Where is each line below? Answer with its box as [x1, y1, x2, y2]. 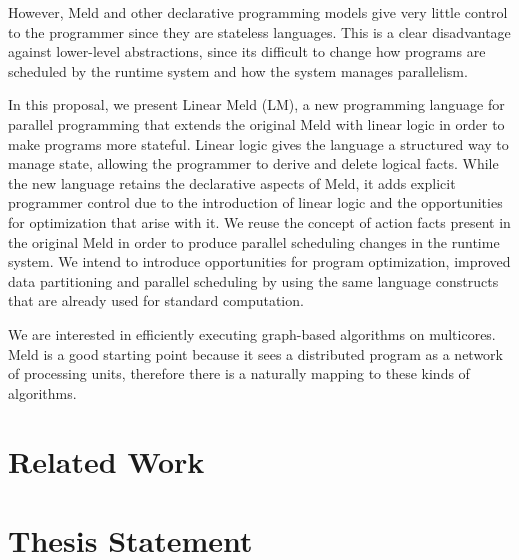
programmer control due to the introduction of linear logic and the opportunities [8, 192, 503, 213]
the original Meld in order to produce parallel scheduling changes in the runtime [8, 231, 500, 252]
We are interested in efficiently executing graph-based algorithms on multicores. [8, 323, 496, 344]
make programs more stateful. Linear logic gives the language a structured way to [8, 133, 509, 154]
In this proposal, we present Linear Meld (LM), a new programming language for [8, 94, 505, 115]
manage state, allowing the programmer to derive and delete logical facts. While [8, 153, 499, 174]
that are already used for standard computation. [8, 290, 304, 311]
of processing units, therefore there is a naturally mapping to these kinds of [8, 363, 470, 384]
